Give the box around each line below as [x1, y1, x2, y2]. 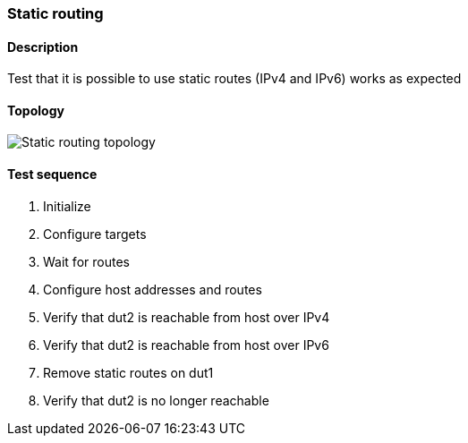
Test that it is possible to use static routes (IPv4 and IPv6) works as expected [7, 71, 462, 87]
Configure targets [43, 226, 147, 242]
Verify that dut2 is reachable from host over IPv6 [43, 337, 329, 353]
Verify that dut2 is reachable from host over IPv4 [43, 309, 330, 325]
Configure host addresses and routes [43, 281, 262, 297]
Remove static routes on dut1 [43, 364, 214, 380]
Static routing [7, 4, 104, 22]
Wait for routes [43, 253, 130, 269]
